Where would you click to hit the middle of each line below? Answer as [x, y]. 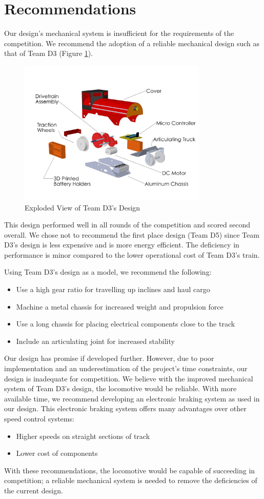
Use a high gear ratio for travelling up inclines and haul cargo [113, 289]
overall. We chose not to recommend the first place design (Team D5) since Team [132, 234]
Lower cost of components [57, 453]
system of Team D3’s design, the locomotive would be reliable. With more [120, 388]
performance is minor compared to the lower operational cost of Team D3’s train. [132, 254]
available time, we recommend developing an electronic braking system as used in [132, 398]
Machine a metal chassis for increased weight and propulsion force [120, 306]
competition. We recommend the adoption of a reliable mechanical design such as [132, 43]
